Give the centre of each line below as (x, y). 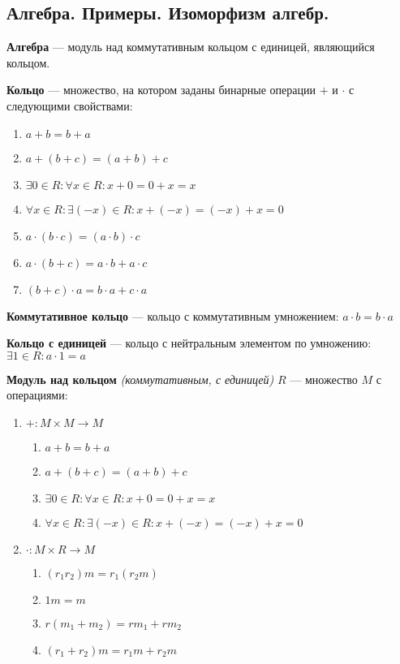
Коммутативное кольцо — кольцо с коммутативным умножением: (173, 315)
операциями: (37, 395)
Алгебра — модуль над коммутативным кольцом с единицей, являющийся (191, 47)
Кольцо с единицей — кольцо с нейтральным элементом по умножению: (189, 343)
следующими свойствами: (70, 105)
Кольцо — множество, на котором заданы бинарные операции (161, 90)
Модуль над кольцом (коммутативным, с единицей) (140, 379)
